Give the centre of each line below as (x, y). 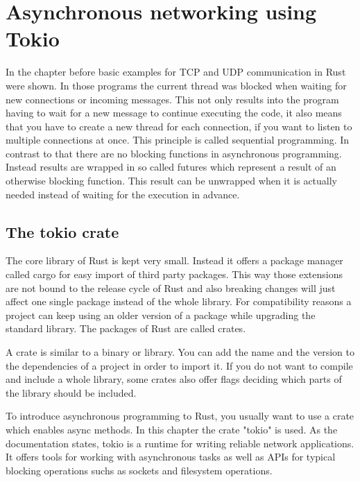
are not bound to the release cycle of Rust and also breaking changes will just (171, 287)
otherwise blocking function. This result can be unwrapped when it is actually (172, 181)
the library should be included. (71, 392)
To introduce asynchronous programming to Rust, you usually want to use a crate (180, 416)
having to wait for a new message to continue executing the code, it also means (174, 113)
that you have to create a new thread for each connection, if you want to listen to (179, 126)
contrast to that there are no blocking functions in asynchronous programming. (174, 153)
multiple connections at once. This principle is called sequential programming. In (178, 140)
